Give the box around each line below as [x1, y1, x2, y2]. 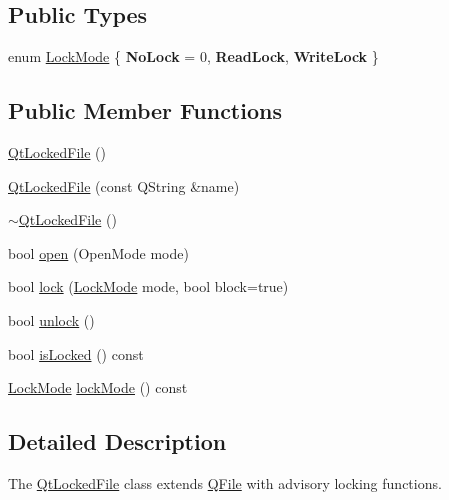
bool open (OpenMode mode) [8, 242, 189, 263]
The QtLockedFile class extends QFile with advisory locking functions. [8, 472, 442, 493]
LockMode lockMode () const [8, 377, 188, 398]
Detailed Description [8, 426, 227, 457]
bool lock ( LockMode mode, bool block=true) [8, 276, 289, 297]
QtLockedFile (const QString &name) [8, 175, 240, 196]
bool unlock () [8, 309, 95, 330]
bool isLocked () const [8, 343, 144, 364]
